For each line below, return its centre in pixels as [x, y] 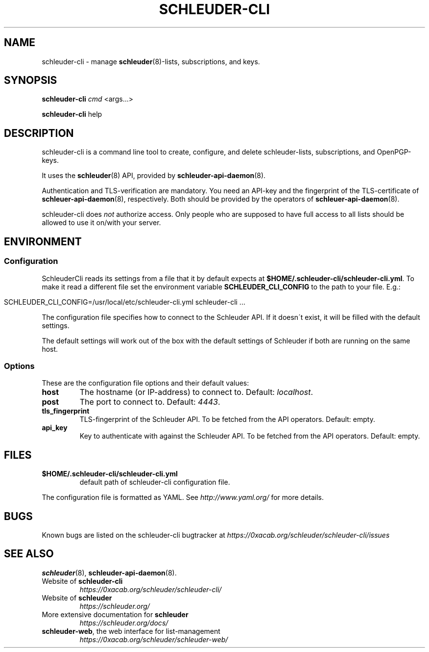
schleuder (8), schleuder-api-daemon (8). [109, 573]
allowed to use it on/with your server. [101, 223]
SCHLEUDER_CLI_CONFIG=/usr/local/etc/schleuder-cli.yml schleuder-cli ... [125, 302]
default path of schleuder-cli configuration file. [155, 482]
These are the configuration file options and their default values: [145, 383]
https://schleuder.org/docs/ [124, 623]
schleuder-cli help [72, 114]
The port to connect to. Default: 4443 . [150, 402]
